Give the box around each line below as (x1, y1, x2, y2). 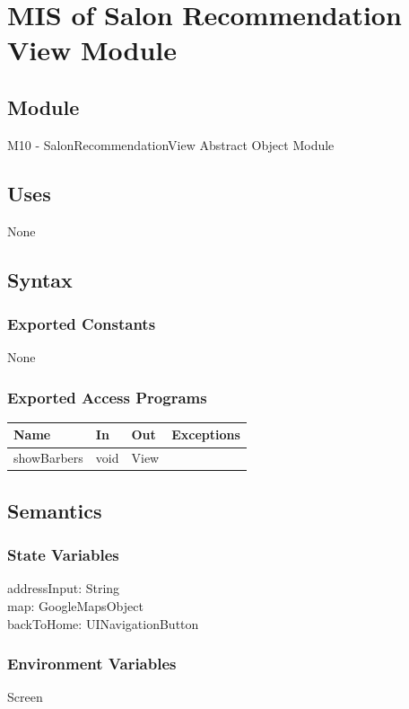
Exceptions (171, 425, 240, 444)
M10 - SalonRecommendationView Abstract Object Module (7, 135, 335, 154)
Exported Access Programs (7, 386, 207, 408)
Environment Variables (7, 652, 177, 675)
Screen (7, 687, 43, 706)
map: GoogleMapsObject (7, 597, 144, 615)
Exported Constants (7, 312, 156, 334)
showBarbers (13, 448, 83, 467)
